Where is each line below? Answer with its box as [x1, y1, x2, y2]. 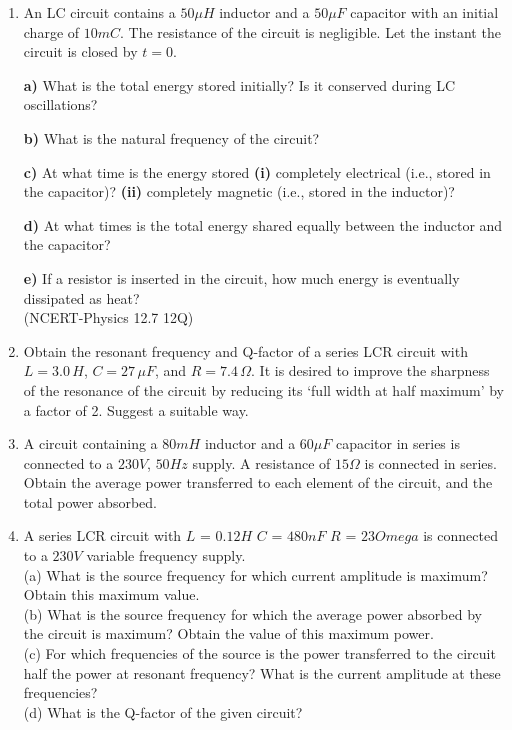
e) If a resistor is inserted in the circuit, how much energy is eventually [23, 267, 460, 288]
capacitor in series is [335, 433, 460, 454]
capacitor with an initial [350, 2, 499, 22]
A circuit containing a [23, 433, 158, 454]
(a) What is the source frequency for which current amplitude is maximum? [23, 564, 488, 585]
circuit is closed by [23, 41, 138, 62]
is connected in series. [364, 452, 497, 473]
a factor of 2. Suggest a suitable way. [23, 399, 249, 420]
